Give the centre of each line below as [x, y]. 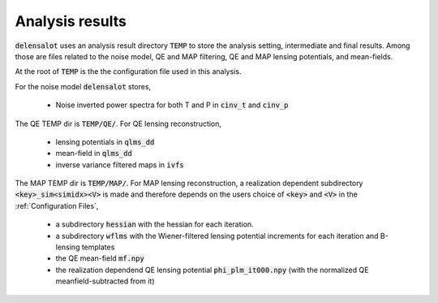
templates [98, 247]
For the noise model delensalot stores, [83, 86]
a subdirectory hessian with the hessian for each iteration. [155, 224]
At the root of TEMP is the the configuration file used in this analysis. [128, 71]
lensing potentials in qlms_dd [105, 141]
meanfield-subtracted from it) [105, 281]
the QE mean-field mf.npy [100, 258]
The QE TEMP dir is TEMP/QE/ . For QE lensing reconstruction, [118, 123]
